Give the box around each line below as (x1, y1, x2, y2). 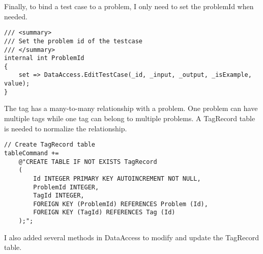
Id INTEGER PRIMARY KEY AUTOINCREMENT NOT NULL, (33, 175, 201, 182)
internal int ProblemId (4, 54, 84, 62)
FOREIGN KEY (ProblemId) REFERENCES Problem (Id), (33, 200, 208, 208)
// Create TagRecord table (4, 141, 95, 149)
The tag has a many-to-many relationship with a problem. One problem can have (4, 103, 258, 114)
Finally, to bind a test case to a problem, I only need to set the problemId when (4, 1, 254, 11)
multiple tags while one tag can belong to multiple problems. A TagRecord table (4, 113, 255, 124)
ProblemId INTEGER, (33, 183, 99, 191)
